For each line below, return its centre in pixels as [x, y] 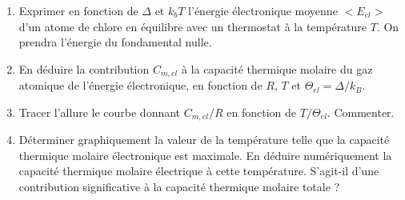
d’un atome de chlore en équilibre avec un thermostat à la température [193, 26]
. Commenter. [361, 112]
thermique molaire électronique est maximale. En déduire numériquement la [205, 155]
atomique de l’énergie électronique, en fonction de [140, 85]
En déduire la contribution [84, 68]
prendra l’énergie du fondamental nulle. [115, 42]
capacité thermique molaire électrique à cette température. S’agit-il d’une [199, 171]
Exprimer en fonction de [78, 10]
